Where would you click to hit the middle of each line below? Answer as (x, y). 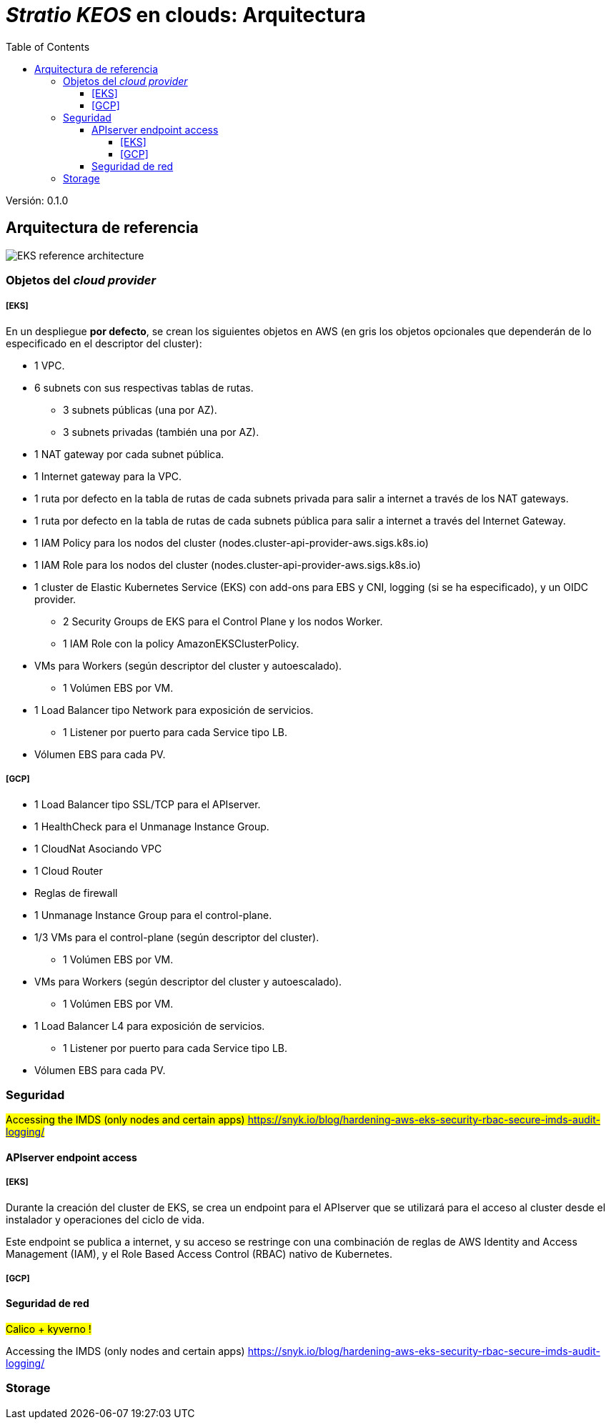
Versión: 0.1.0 (37, 200)
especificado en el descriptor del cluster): (104, 343)
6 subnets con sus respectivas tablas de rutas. (144, 387)
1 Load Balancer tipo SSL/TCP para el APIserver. (148, 804)
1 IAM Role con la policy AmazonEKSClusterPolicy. (181, 643)
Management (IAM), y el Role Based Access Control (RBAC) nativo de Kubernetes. (199, 1253)
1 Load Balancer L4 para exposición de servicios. (150, 1026)
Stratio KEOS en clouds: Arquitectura (186, 15)
